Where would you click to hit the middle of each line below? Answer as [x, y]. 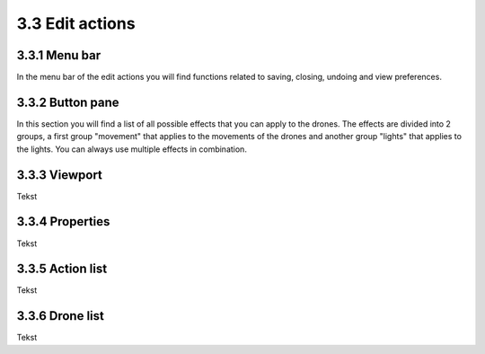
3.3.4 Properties [63, 221]
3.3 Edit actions [76, 23]
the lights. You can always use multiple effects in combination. [132, 149]
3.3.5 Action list [62, 269]
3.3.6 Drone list [61, 316]
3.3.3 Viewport [60, 175]
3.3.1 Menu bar [59, 55]
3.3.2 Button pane [68, 102]
